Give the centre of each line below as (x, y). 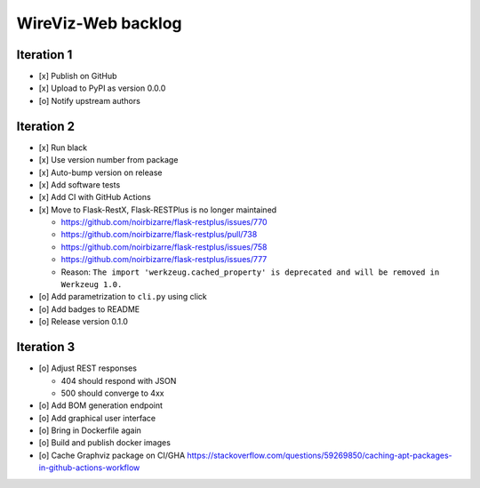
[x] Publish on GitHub (78, 76)
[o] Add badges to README (89, 309)
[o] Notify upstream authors (90, 100)
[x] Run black (63, 148)
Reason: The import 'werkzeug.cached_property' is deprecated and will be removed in (250, 272)
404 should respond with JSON (119, 380)
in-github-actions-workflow (89, 468)
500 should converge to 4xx (112, 393)
